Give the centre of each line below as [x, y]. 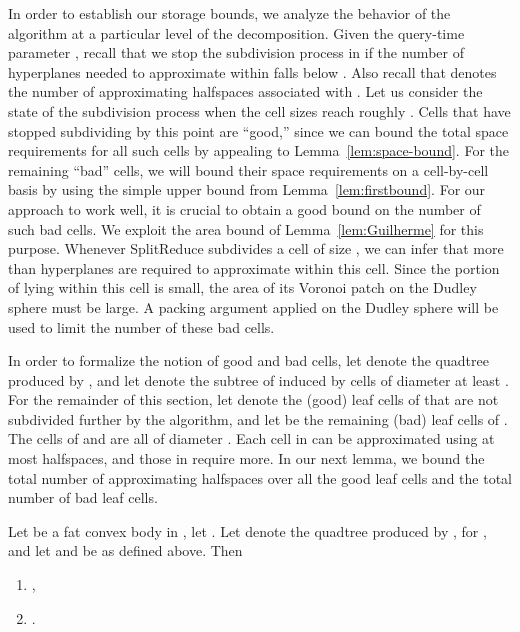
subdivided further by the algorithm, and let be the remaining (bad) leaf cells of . [258, 418]
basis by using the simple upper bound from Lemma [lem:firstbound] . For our [247, 189]
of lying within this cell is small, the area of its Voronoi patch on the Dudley [242, 287]
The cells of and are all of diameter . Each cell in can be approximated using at [251, 438]
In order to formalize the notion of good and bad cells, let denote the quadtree [248, 360]
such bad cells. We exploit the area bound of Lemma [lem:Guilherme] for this [246, 228]
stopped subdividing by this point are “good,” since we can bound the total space [258, 130]
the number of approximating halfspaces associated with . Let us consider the [245, 91]
